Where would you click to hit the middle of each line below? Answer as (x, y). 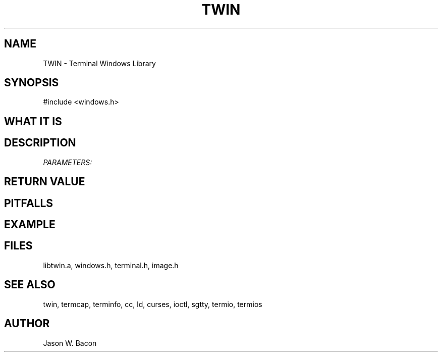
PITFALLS (29, 203)
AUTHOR (27, 324)
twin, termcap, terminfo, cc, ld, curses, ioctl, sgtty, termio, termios (153, 304)
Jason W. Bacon (70, 343)
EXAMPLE (30, 224)
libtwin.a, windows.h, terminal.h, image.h (111, 265)
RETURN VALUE (45, 182)
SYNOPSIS (32, 83)
